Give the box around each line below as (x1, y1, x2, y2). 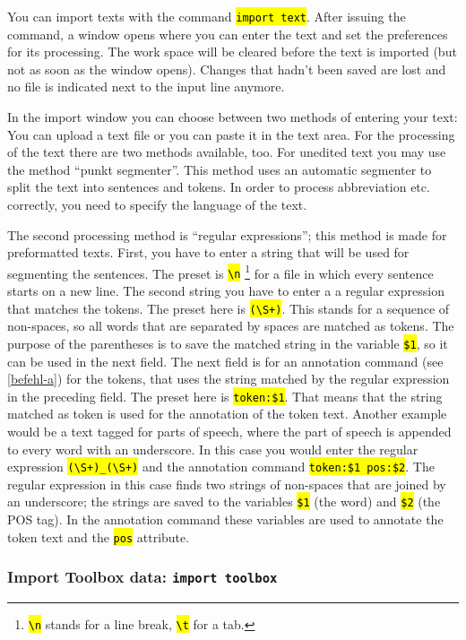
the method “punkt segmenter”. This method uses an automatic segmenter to (7, 160, 432, 178)
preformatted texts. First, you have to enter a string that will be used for (7, 243, 410, 262)
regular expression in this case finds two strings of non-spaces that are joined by (7, 474, 446, 493)
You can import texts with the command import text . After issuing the (7, 7, 406, 25)
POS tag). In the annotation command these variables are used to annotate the (7, 510, 444, 529)
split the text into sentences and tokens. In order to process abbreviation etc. (7, 177, 430, 196)
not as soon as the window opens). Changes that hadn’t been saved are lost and (7, 59, 446, 78)
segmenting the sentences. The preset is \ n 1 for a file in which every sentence (7, 261, 434, 282)
